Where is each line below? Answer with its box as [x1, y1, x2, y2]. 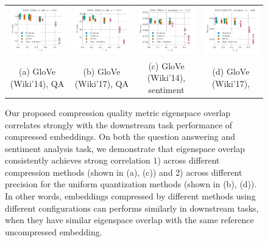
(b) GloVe [83, 65, 121, 78]
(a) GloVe [19, 65, 55, 78]
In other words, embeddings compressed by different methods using [5, 190, 256, 202]
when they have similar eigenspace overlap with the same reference [5, 213, 254, 226]
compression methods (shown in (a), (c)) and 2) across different [5, 165, 242, 178]
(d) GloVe [212, 65, 250, 78]
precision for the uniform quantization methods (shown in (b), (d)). [5, 178, 257, 190]
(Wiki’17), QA [74, 77, 129, 90]
